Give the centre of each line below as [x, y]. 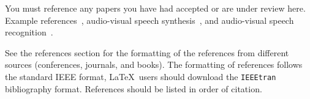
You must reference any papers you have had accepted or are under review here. [155, 8]
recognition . [29, 32]
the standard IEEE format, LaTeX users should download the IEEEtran [141, 76]
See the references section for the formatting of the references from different [147, 52]
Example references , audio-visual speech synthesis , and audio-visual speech [149, 20]
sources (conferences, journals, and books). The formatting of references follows [154, 64]
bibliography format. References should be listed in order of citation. [134, 88]
